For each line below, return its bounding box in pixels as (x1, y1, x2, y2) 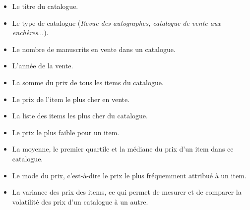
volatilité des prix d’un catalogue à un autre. (12, 196, 148, 207)
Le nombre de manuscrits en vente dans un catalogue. (12, 44, 176, 54)
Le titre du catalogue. (12, 1, 78, 11)
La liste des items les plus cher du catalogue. (12, 110, 148, 121)
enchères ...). (12, 27, 49, 38)
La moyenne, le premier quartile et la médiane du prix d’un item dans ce (12, 144, 234, 154)
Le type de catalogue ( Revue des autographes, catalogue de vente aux (12, 17, 221, 28)
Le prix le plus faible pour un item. (12, 127, 120, 137)
